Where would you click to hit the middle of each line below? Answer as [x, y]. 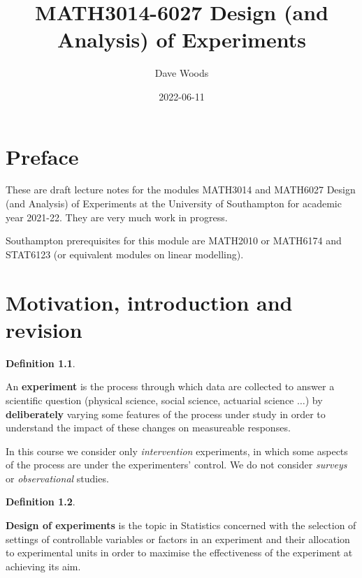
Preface [42, 156]
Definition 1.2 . [41, 502]
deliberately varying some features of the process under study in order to [166, 414]
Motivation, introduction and [149, 302]
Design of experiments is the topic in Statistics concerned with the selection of [181, 525]
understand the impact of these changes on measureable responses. [148, 428]
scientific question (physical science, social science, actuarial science [150, 400]
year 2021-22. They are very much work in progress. [117, 217]
